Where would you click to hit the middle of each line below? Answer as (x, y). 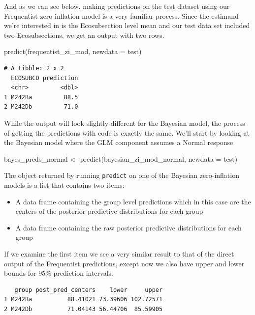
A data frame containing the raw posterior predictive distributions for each (128, 227)
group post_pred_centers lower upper (89, 290)
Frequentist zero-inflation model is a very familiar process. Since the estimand (121, 15)
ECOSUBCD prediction (45, 78)
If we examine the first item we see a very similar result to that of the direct (119, 253)
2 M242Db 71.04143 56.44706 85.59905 (83, 309)
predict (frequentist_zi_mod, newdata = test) (73, 51)
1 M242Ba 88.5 (41, 97)
